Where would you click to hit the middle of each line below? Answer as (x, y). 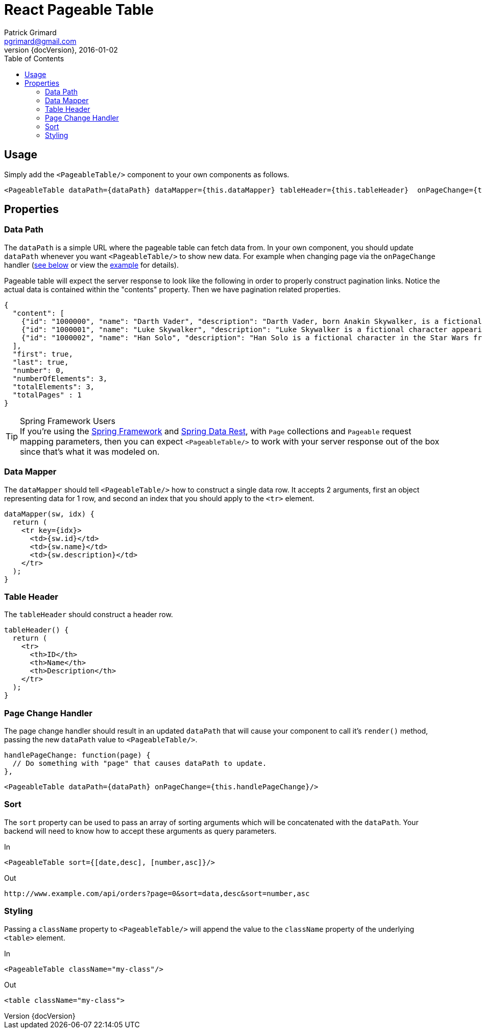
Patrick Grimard (30, 32)
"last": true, (41, 362)
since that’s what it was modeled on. (90, 451)
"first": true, (43, 354)
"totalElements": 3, (54, 386)
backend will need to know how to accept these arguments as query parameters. (140, 831)
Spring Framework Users (68, 421)
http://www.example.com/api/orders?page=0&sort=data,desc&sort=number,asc (157, 893)
